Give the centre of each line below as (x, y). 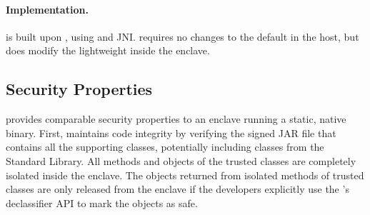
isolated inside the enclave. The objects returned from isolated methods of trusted (185, 175)
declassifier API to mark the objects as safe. (102, 202)
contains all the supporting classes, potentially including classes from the (165, 147)
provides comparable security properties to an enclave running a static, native (176, 119)
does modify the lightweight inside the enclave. (108, 50)
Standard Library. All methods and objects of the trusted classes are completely (181, 160)
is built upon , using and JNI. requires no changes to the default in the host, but (182, 36)
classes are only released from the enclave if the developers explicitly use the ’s (177, 189)
